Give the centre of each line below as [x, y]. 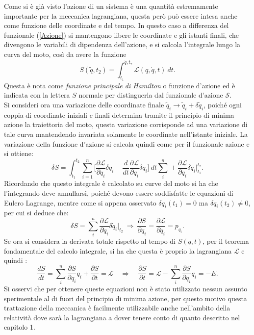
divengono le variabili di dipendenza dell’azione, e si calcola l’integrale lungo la [122, 44]
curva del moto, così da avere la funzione [65, 54]
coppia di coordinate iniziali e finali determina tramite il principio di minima [119, 115]
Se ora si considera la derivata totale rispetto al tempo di [90, 241]
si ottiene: [19, 153]
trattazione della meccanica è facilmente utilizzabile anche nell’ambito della [117, 308]
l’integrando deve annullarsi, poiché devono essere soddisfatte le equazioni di [119, 193]
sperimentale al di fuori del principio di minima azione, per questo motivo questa [126, 298]
